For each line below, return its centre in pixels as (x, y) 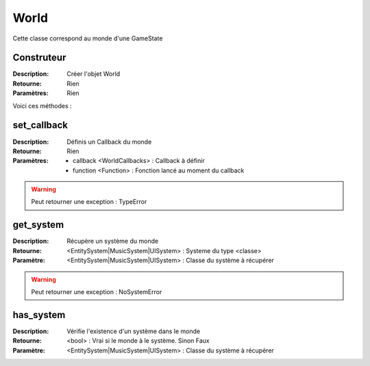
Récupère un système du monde (113, 241)
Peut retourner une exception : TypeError (89, 202)
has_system (39, 315)
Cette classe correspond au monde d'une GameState (88, 38)
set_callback (40, 126)
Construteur (39, 58)
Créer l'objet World (94, 74)
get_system (38, 225)
